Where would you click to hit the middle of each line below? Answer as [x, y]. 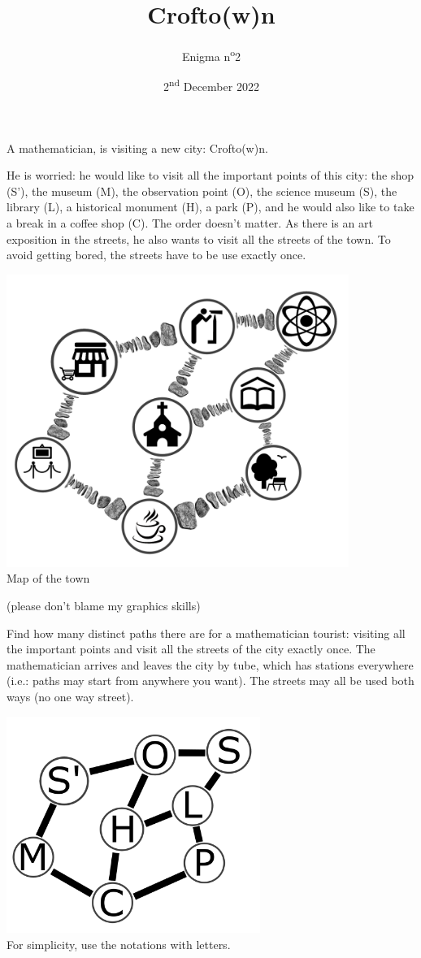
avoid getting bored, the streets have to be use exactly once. [156, 255]
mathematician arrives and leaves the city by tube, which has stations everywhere [210, 664]
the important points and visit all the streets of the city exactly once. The [191, 649]
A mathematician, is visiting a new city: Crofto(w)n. [137, 147]
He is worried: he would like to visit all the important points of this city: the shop [210, 175]
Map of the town [48, 578]
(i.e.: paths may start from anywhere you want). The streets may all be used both [210, 681]
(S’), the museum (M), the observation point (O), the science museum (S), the [202, 191]
